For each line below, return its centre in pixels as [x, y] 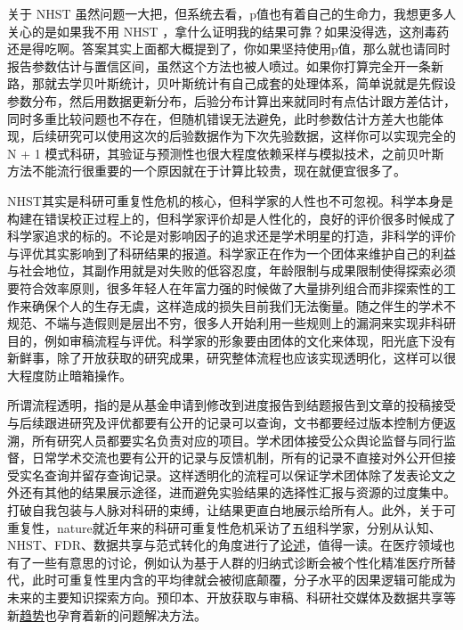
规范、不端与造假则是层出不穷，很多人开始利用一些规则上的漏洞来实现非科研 [231, 323]
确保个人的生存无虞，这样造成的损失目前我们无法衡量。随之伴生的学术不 [244, 305]
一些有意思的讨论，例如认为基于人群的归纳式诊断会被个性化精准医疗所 [237, 562]
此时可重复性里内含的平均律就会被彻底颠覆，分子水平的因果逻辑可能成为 [244, 580]
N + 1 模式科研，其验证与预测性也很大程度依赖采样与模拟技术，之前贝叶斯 [226, 153]
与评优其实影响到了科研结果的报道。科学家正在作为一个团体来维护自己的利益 [231, 253]
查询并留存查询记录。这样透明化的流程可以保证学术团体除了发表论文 [244, 475]
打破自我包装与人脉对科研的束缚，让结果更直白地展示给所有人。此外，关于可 [231, 510]
